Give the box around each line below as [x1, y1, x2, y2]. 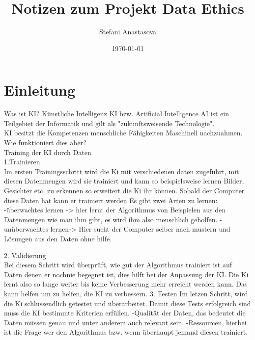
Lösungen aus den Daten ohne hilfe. [4, 233, 112, 243]
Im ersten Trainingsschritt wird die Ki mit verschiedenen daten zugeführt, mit [4, 166, 239, 176]
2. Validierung [4, 250, 46, 260]
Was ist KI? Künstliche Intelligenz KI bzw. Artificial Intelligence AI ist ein [4, 108, 229, 119]
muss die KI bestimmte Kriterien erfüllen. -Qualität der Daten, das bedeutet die [4, 308, 246, 318]
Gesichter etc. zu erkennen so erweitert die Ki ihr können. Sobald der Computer [4, 185, 245, 195]
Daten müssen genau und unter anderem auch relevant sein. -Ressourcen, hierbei [4, 317, 247, 327]
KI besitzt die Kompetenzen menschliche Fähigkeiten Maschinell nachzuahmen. [4, 128, 243, 138]
